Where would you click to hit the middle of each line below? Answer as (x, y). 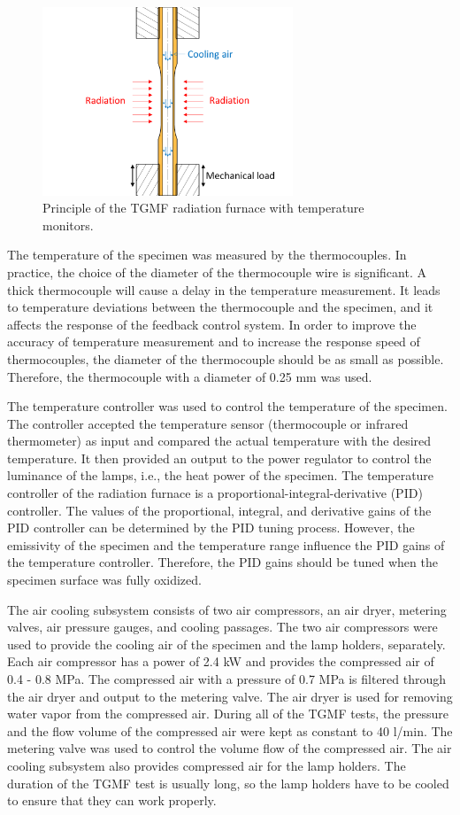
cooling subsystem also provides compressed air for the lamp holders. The (207, 765)
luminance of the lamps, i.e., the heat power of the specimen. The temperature (221, 475)
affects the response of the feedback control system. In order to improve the (212, 324)
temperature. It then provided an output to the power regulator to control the (219, 458)
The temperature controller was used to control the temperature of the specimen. (227, 406)
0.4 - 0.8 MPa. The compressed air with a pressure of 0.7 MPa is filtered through (227, 679)
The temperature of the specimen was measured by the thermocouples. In (207, 255)
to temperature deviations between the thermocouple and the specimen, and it (220, 307)
